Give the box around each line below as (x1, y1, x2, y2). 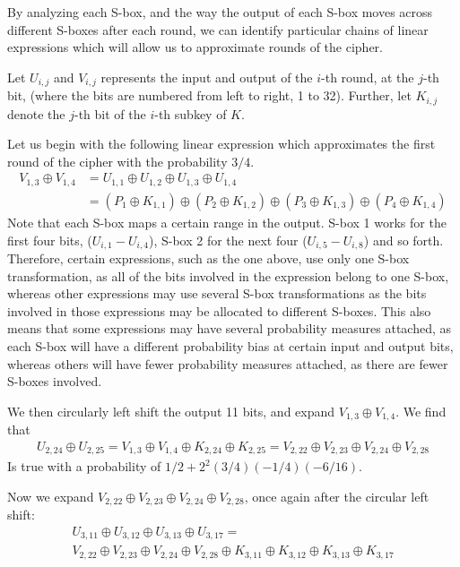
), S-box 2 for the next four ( (148, 230, 308, 249)
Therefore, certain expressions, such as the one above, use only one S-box (7, 249, 410, 268)
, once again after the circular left (244, 486, 430, 505)
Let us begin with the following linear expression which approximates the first (7, 134, 436, 153)
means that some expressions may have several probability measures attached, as (7, 319, 452, 338)
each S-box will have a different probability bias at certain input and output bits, (7, 337, 454, 355)
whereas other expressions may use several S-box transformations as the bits (7, 284, 427, 303)
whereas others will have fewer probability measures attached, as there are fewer (7, 354, 448, 373)
